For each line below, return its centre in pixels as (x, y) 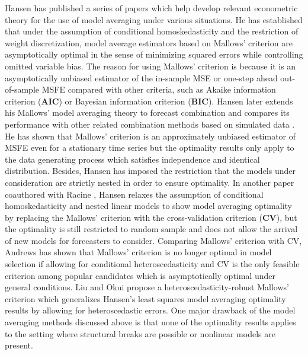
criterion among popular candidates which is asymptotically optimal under (140, 275)
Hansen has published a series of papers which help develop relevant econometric (151, 8)
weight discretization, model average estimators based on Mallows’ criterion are (149, 42)
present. (19, 345)
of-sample (22, 89)
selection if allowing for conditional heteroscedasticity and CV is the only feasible (152, 264)
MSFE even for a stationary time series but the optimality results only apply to (150, 148)
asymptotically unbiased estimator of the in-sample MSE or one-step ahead (141, 77)
